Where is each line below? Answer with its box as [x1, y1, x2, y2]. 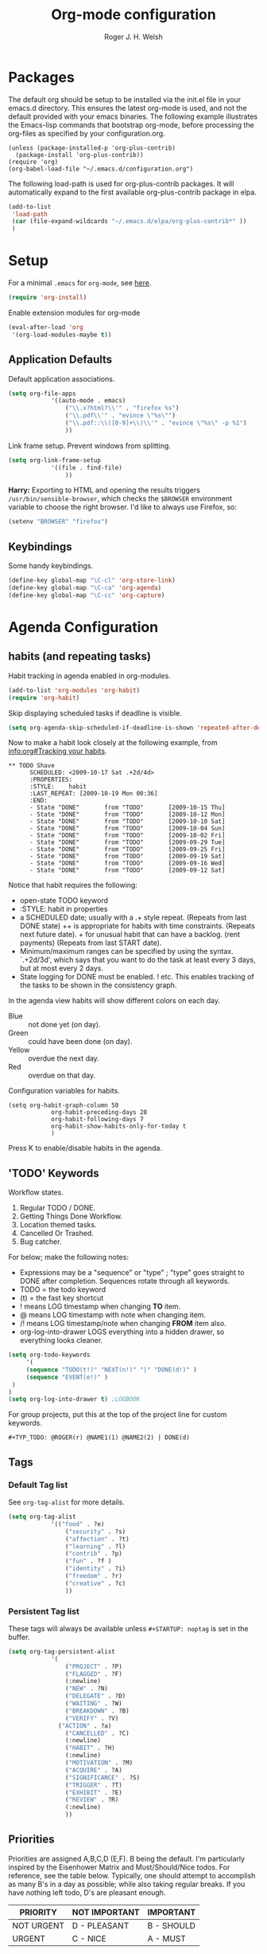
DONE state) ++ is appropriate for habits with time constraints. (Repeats [19, 921, 256, 931]
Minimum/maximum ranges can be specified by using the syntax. [19, 947, 234, 956]
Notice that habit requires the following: [8, 881, 137, 890]
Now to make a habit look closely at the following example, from [8, 738, 218, 747]
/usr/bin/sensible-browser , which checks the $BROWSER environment [8, 494, 233, 504]
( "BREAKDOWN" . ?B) [64, 1707, 130, 1715]
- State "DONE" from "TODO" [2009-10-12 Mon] [29, 810, 226, 818]
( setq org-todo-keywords [8, 1351, 91, 1360]
